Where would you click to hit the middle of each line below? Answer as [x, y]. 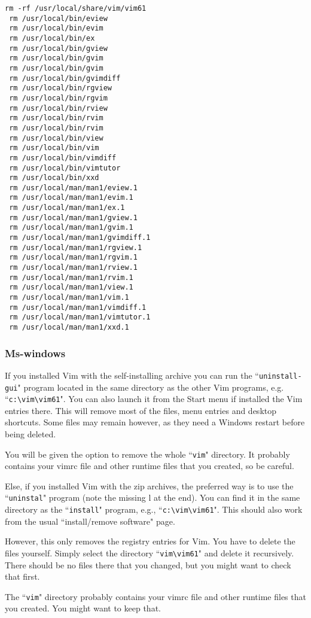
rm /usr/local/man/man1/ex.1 [67, 208]
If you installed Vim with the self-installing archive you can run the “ [132, 375]
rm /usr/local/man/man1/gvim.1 [71, 228]
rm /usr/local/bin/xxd [54, 178]
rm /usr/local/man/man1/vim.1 [69, 298]
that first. [22, 576]
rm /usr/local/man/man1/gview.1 [73, 217]
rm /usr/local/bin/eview [58, 18]
